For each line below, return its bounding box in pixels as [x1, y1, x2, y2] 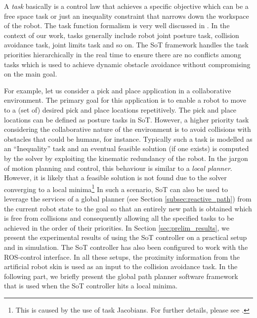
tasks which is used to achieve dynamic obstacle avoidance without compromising [4, 59, 251, 69]
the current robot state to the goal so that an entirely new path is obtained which [4, 203, 252, 213]
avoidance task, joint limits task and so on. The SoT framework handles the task [4, 40, 249, 50]
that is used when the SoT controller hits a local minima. [4, 280, 178, 291]
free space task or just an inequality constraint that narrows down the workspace [4, 10, 249, 21]
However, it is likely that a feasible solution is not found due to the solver [4, 172, 227, 183]
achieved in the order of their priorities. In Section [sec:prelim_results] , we [4, 222, 229, 233]
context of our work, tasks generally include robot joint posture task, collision [4, 30, 239, 40]
